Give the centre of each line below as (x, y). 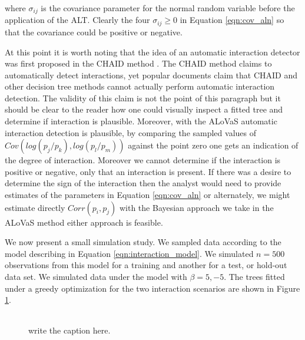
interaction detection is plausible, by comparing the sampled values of (130, 132)
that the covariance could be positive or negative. (94, 32)
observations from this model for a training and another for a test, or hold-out (146, 265)
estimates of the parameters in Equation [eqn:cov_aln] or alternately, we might (147, 195)
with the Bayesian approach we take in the (196, 207)
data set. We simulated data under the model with (96, 276)
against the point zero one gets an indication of (213, 145)
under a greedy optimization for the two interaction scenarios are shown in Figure (152, 288)
